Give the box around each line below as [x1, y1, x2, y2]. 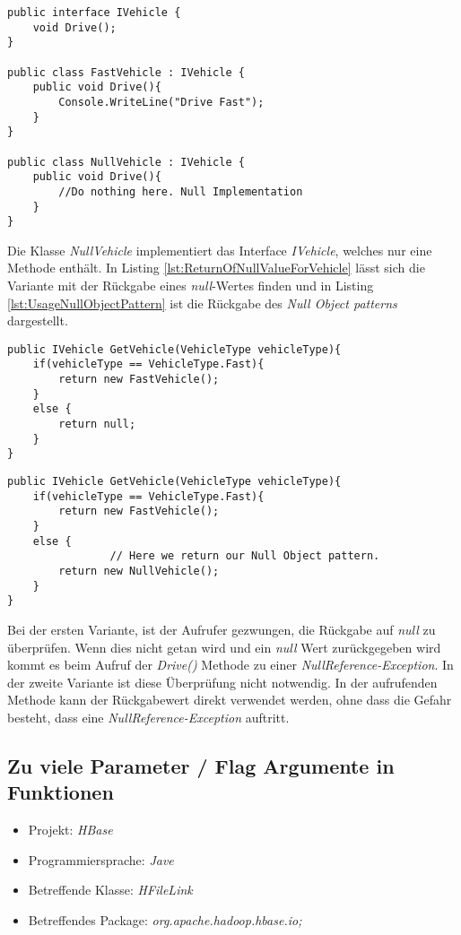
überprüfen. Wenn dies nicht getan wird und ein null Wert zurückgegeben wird [7, 637, 441, 656]
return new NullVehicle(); [58, 565, 220, 577]
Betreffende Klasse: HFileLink [28, 880, 193, 899]
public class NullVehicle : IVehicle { [7, 155, 245, 169]
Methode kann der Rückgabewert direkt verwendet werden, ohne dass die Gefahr [7, 690, 452, 709]
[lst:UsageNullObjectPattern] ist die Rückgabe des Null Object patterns [7, 293, 397, 312]
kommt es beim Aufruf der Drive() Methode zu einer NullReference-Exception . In [7, 655, 454, 674]
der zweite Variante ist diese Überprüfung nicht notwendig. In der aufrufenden [7, 672, 438, 691]
